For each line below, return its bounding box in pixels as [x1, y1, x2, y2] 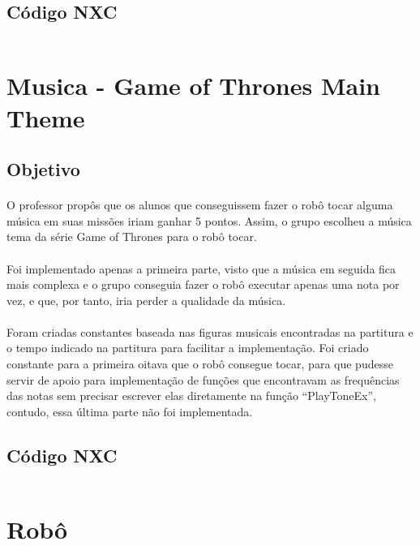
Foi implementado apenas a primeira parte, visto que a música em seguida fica [6, 260, 396, 277]
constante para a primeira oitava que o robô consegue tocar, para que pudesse [6, 355, 393, 372]
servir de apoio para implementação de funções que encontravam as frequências [6, 371, 400, 388]
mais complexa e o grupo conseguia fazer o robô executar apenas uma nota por [6, 276, 400, 293]
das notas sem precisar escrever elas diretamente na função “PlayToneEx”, [6, 387, 376, 404]
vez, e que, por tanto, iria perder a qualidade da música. [6, 291, 286, 308]
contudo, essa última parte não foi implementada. [6, 402, 253, 419]
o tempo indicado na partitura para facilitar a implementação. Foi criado [6, 339, 369, 356]
